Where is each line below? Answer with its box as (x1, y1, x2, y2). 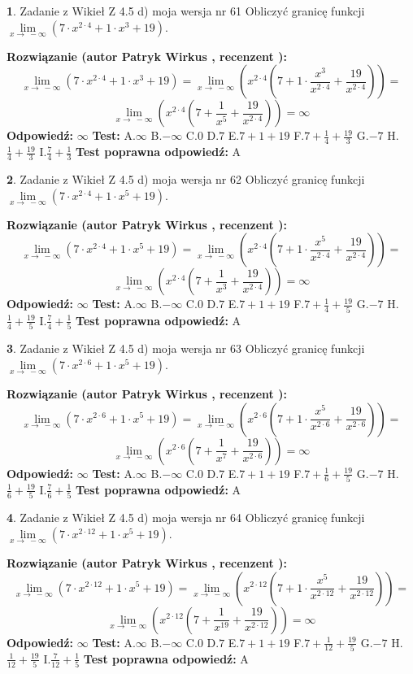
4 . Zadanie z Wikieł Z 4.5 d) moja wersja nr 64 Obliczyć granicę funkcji (7, 509, 365, 526)
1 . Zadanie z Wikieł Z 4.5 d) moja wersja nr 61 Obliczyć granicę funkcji (7, 2, 365, 19)
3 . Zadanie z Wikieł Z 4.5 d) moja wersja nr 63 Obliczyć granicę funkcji (7, 340, 365, 357)
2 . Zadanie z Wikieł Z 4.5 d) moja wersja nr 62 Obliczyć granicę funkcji (7, 171, 365, 188)
